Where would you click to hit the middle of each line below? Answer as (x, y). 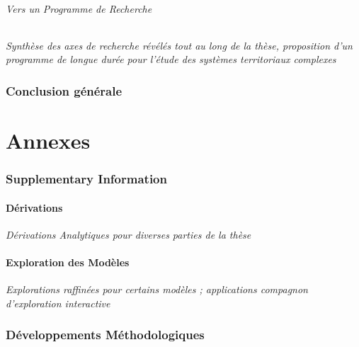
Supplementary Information (86, 179)
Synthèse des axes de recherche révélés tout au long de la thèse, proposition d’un (179, 45)
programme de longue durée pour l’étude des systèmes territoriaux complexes (171, 59)
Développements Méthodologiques (105, 335)
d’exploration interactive (58, 303)
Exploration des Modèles (68, 262)
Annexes (48, 141)
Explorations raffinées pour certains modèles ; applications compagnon (157, 289)
